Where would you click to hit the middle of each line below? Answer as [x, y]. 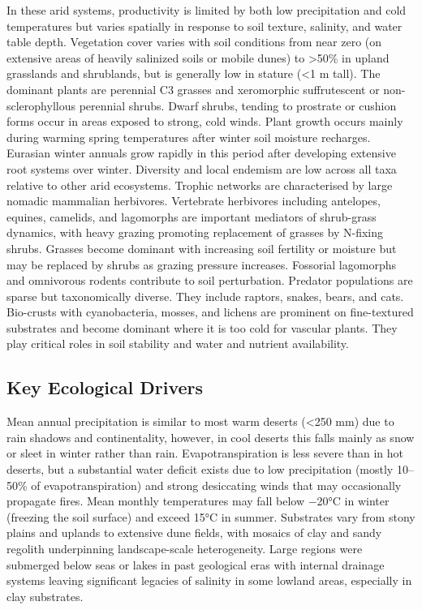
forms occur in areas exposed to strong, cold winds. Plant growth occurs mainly [205, 121]
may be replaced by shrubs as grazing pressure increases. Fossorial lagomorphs [201, 264]
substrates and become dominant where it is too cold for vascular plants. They [202, 327]
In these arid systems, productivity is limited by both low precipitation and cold [207, 10]
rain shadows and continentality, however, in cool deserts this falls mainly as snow [211, 437]
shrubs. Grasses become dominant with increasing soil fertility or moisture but [202, 248]
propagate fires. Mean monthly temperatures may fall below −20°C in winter [198, 501]
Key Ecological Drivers [105, 387]
